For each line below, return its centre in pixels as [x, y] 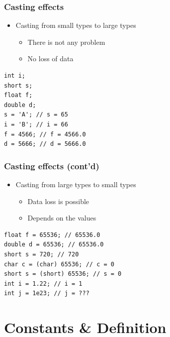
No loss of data [50, 58]
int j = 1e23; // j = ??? [47, 293]
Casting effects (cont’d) [52, 166]
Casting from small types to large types [76, 25]
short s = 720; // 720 [42, 254]
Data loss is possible [58, 201]
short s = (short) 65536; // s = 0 [63, 274]
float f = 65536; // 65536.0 [52, 235]
